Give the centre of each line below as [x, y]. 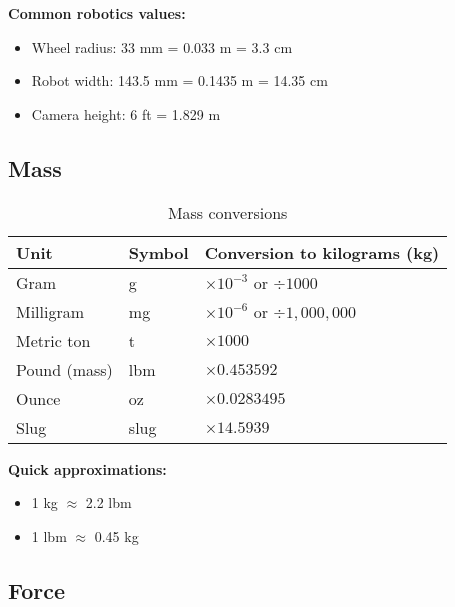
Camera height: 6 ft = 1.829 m [126, 113]
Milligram [50, 311]
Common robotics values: [97, 13]
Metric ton [53, 340]
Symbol [158, 252]
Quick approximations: [87, 468]
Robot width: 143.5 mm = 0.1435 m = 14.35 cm [179, 80]
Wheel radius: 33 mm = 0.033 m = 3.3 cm [162, 46]
